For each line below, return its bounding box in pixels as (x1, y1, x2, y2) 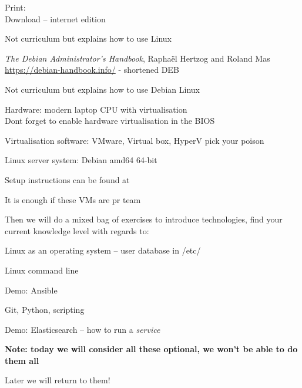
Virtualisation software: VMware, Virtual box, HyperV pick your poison (5, 134, 264, 146)
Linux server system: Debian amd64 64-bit (5, 154, 157, 166)
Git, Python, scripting (5, 303, 85, 316)
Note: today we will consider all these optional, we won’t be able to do (5, 343, 298, 355)
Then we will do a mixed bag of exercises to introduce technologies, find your (5, 213, 283, 225)
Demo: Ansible (5, 284, 58, 296)
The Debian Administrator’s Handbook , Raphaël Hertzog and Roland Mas (5, 52, 270, 64)
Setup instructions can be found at (5, 173, 130, 185)
